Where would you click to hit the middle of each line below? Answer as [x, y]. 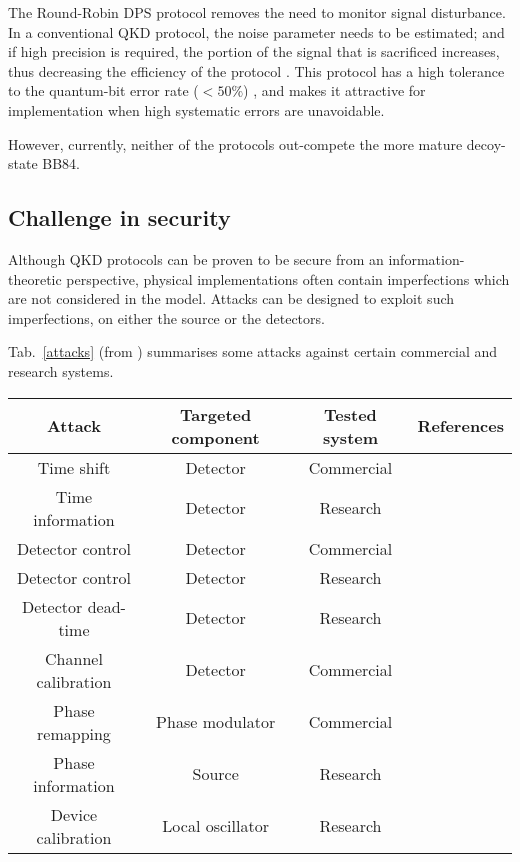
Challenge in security [119, 217]
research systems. [61, 370]
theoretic [35, 278]
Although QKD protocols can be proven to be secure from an [196, 258]
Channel [74, 658]
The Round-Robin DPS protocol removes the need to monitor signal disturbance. [257, 12]
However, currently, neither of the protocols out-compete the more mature [235, 143]
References [460, 426]
